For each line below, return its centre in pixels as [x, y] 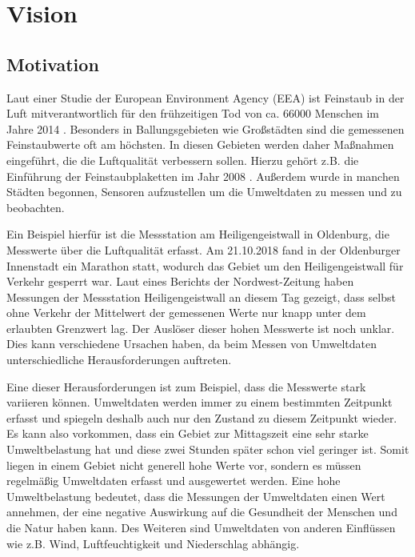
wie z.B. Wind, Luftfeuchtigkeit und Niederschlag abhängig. [153, 543]
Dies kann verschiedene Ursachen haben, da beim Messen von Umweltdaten [192, 344]
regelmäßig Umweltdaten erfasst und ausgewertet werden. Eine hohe [174, 481]
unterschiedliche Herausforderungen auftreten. [119, 360]
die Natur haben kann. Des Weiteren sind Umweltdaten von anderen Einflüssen [201, 528]
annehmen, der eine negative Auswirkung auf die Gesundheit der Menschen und [202, 512]
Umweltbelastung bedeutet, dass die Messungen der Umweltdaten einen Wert [196, 496]
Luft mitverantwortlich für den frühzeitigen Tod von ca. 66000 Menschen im [193, 113]
